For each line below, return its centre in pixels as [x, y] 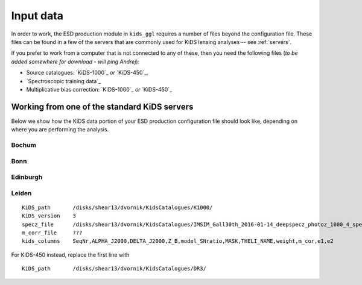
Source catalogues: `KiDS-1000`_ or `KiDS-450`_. [87, 73]
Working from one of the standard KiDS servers [102, 106]
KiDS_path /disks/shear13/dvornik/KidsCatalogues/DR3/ [114, 269]
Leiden [21, 193]
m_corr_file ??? [52, 233]
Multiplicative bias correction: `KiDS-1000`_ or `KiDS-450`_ [99, 89]
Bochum [24, 145]
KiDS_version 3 [49, 216]
